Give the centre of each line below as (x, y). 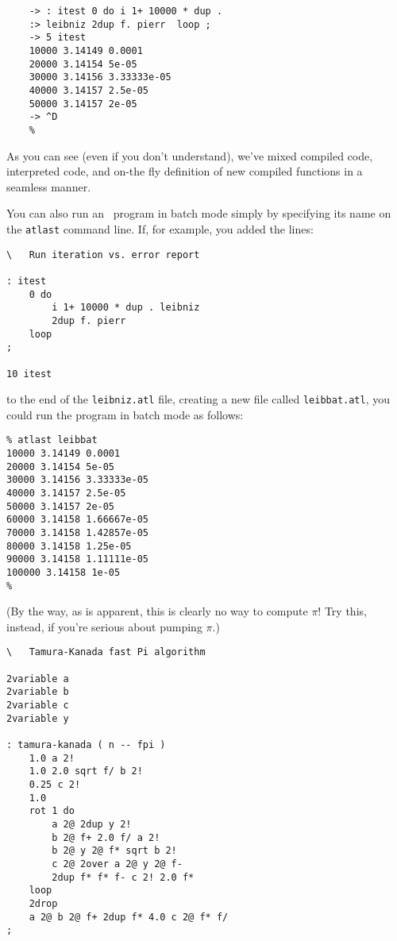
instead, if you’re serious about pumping (104, 626)
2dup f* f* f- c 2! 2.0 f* (123, 877)
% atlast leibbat (52, 440)
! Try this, (342, 611)
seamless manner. (49, 186)
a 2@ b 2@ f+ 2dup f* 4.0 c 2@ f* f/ (129, 917)
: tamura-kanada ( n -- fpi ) (86, 745)
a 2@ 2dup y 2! (92, 824)
